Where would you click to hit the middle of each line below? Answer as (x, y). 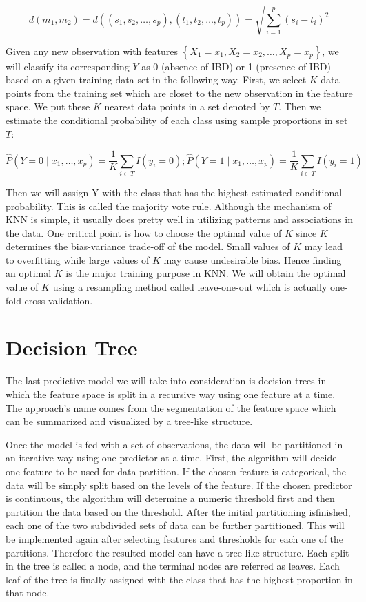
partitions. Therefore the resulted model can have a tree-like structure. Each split (177, 552)
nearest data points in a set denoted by (187, 106)
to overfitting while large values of (78, 259)
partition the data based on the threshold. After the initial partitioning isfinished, (178, 511)
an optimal (29, 273)
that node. (28, 593)
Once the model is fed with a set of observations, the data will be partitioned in (174, 444)
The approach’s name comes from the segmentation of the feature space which (171, 407)
